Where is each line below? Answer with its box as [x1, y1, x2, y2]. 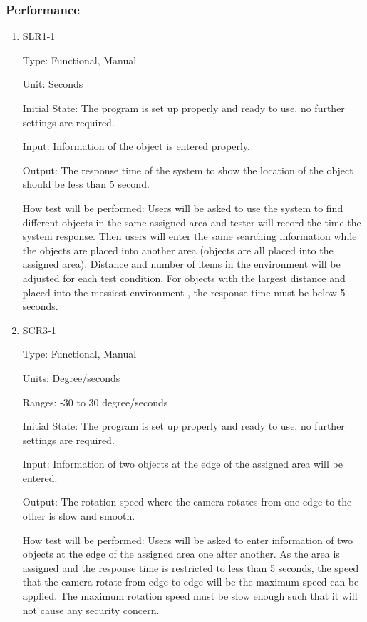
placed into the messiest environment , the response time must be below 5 [22, 284, 346, 299]
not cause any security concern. [22, 602, 160, 617]
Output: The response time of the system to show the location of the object [22, 162, 353, 177]
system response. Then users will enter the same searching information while [22, 229, 357, 244]
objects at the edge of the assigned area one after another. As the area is [22, 546, 340, 561]
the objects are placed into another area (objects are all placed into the [22, 242, 334, 257]
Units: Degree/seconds [22, 370, 120, 385]
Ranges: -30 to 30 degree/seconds [22, 394, 168, 409]
